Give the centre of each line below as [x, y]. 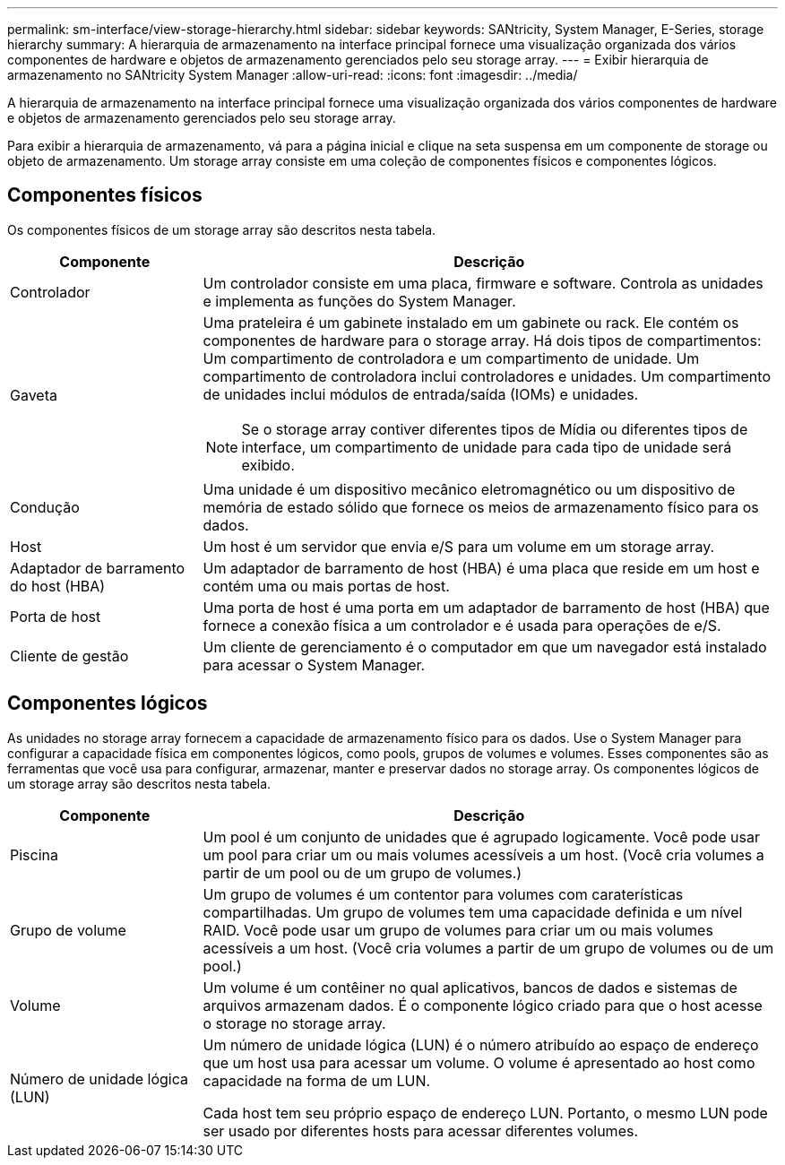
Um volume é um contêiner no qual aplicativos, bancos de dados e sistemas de [470, 987]
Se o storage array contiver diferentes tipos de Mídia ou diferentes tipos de [495, 429]
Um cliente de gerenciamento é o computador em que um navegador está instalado [485, 647]
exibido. [268, 465]
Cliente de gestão [69, 656]
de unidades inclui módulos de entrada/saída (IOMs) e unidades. [421, 394]
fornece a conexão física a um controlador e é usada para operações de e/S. [462, 625]
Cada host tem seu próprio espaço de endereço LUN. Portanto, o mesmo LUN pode [485, 1113]
